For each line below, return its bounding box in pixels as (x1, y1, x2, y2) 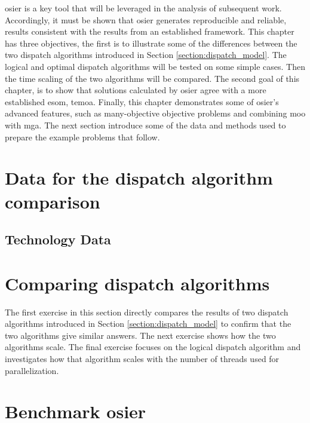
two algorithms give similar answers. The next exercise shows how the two (5, 329, 276, 341)
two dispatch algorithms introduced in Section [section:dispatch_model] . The (5, 48, 287, 61)
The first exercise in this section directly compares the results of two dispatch (5, 305, 288, 318)
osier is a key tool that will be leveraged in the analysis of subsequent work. (5, 2, 282, 14)
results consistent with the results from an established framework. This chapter (5, 25, 294, 38)
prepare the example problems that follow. (5, 130, 160, 143)
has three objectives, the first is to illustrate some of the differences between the (5, 36, 297, 49)
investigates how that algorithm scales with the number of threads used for (5, 352, 280, 364)
